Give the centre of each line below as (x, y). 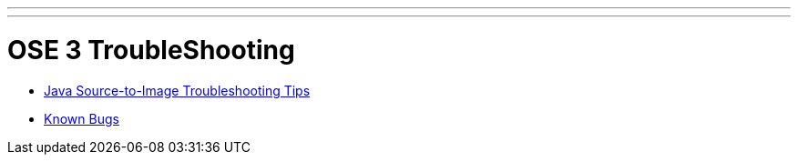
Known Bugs (82, 118)
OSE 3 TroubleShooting (151, 50)
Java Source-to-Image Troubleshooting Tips (177, 90)
